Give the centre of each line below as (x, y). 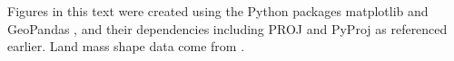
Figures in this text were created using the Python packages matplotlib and (218, 11)
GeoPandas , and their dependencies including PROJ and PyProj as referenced (227, 28)
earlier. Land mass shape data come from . (126, 46)
